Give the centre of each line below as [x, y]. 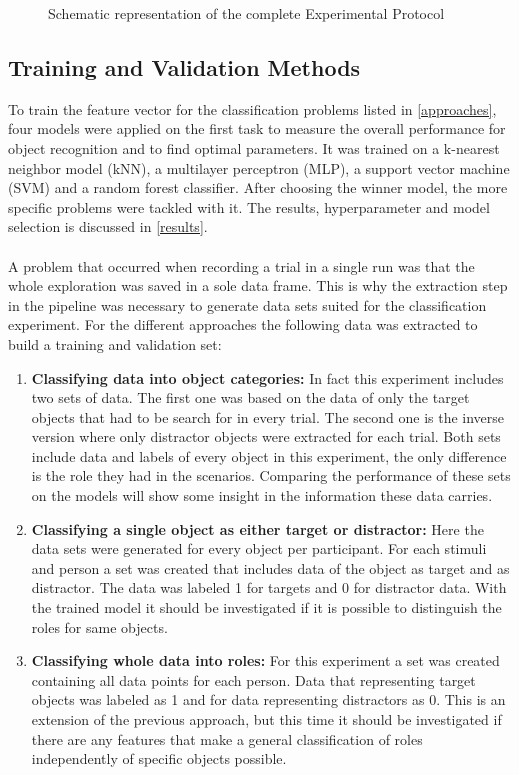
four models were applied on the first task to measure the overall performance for [257, 128]
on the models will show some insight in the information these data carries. [262, 495]
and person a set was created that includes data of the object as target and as [270, 567]
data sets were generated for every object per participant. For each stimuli [259, 548]
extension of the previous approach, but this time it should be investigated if [266, 719]
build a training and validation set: [115, 343]
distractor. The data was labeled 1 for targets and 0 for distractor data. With [269, 587]
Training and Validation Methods [184, 66]
